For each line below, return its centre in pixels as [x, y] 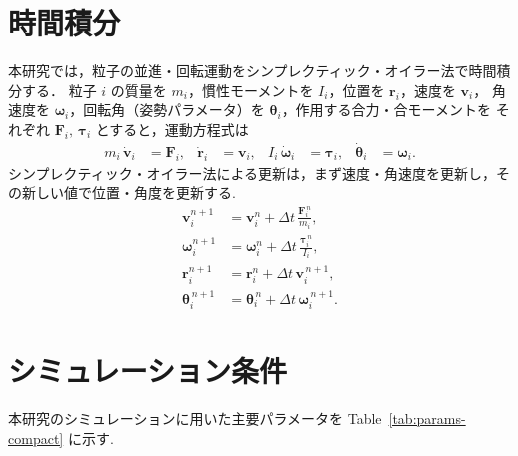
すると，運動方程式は [179, 128]
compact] [36, 437]
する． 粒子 [59, 89]
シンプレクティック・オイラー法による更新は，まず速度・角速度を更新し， [252, 172]
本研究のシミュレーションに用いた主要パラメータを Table [195, 418]
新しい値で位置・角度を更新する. [128, 192]
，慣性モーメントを [250, 89]
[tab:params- [427, 418]
